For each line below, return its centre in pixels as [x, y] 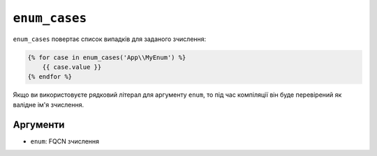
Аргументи [39, 124]
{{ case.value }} [72, 67]
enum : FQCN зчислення [65, 141]
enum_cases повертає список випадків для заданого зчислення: [110, 39]
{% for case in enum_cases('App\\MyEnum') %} [107, 57]
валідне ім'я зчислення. [48, 104]
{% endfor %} [50, 77]
